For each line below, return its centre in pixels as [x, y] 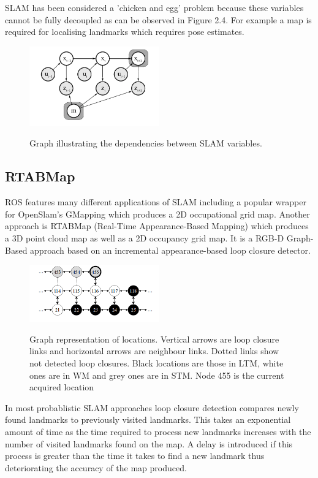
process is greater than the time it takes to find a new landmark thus [135, 456]
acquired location [62, 387]
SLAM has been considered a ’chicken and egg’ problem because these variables [154, 7]
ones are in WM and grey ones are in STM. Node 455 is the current [157, 375]
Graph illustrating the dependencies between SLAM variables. [146, 143]
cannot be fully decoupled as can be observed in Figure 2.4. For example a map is [158, 19]
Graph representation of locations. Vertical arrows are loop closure [154, 339]
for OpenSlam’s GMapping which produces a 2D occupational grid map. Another [157, 214]
